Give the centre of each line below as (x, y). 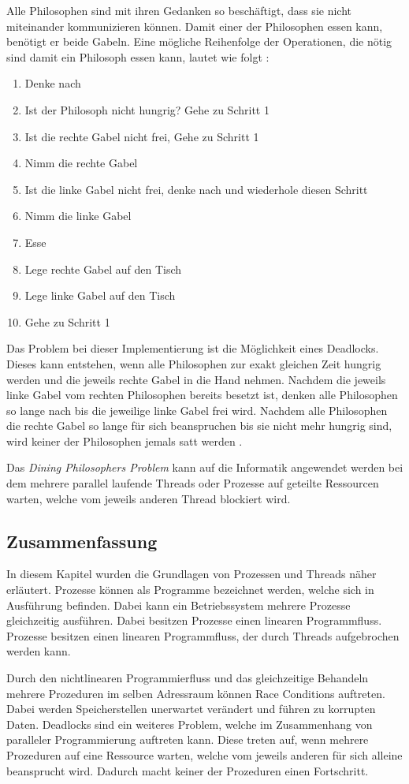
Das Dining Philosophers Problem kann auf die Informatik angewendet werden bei (205, 467)
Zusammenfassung (82, 541)
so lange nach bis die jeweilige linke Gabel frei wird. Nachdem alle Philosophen (197, 410)
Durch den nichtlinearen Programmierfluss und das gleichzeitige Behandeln (188, 678)
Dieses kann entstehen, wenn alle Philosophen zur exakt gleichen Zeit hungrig (194, 363)
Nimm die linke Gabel (78, 216)
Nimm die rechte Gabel (81, 163)
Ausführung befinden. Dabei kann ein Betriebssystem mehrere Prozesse (178, 605)
